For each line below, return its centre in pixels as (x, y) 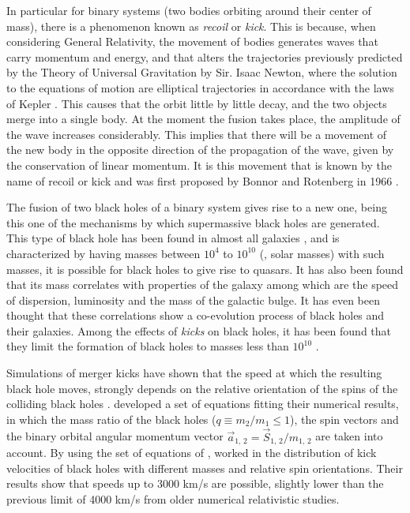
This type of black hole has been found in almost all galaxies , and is (173, 238)
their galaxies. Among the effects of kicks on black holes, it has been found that (199, 330)
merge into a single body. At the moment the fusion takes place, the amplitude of (203, 119)
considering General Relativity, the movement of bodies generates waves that (192, 41)
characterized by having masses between (103, 253)
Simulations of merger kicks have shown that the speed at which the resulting (194, 373)
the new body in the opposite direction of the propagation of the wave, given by (200, 150)
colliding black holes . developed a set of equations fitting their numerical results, (203, 404)
